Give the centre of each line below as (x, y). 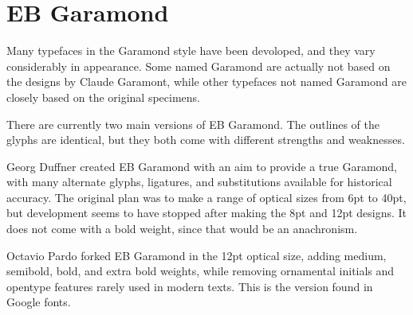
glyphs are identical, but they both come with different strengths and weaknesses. (206, 140)
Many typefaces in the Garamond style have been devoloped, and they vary (191, 51)
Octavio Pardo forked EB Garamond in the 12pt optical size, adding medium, (197, 255)
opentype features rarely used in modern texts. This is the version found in (190, 286)
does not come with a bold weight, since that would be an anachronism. (182, 229)
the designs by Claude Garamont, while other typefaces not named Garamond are (206, 82)
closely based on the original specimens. (103, 97)
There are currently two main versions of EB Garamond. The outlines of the (193, 124)
